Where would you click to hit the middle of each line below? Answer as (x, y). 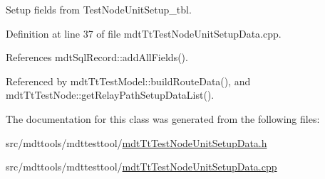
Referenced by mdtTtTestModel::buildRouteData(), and (128, 81)
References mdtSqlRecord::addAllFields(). (97, 57)
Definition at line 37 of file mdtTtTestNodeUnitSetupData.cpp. (144, 33)
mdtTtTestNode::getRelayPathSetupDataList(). (110, 95)
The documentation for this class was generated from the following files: (163, 118)
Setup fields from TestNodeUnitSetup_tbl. (99, 9)
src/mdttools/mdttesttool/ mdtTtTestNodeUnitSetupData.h (136, 142)
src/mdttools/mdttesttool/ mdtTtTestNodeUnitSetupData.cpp (141, 167)
